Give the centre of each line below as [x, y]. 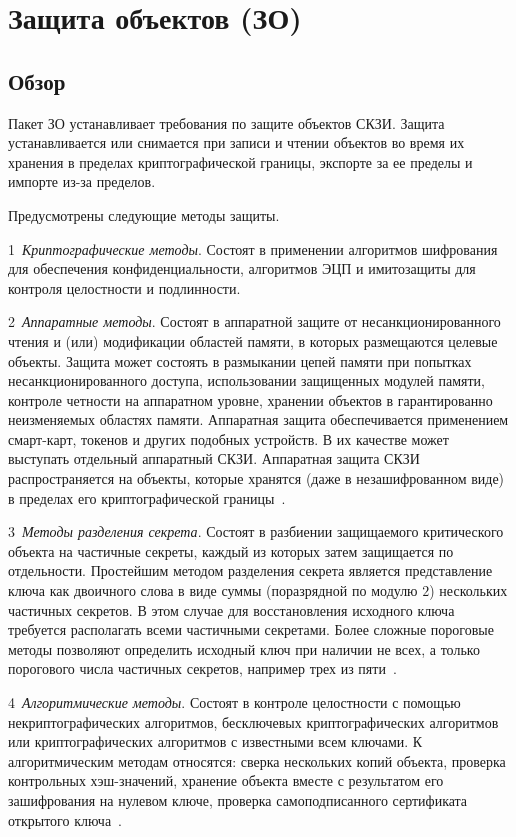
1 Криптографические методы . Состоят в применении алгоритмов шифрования [253, 248]
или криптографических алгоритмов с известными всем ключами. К [215, 741]
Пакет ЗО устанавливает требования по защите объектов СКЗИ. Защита [226, 122]
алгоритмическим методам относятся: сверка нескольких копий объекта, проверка [257, 760]
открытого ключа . [65, 819]
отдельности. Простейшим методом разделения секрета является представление [250, 570]
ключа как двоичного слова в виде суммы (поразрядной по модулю [213, 590]
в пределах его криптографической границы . [147, 497]
